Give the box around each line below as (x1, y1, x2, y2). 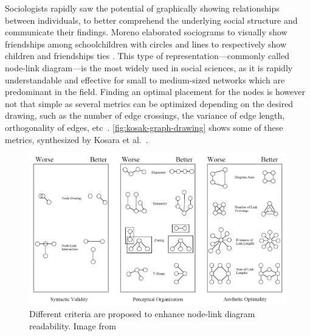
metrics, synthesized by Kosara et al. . (5, 133, 148, 145)
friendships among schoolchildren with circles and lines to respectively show (5, 37, 287, 50)
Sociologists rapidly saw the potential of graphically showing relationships (5, 2, 280, 14)
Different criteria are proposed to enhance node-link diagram (29, 307, 255, 320)
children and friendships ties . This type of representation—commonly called (5, 49, 290, 62)
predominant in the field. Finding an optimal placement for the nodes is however (5, 85, 305, 98)
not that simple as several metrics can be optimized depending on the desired (5, 97, 294, 110)
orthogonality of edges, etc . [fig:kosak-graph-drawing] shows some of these (5, 121, 283, 133)
